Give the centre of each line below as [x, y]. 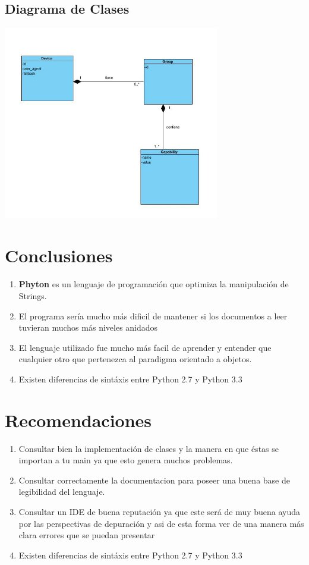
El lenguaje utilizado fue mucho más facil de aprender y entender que [145, 347]
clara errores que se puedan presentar [87, 535]
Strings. [33, 295]
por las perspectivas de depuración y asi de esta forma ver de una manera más [161, 523]
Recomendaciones [78, 420]
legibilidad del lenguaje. [62, 492]
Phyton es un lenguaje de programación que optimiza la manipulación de [154, 284]
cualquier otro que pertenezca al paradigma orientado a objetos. [135, 359]
